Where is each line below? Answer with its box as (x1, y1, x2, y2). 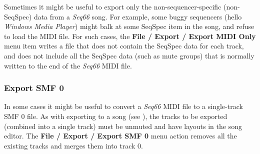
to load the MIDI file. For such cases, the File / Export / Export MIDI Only (4, 30, 256, 41)
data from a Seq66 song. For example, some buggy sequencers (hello (33, 11, 242, 21)
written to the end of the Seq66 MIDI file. (4, 60, 132, 70)
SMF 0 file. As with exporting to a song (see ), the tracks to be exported (4, 110, 227, 121)
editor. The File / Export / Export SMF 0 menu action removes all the (4, 130, 237, 141)
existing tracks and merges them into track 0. (4, 140, 143, 150)
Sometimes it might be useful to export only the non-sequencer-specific (4, 1, 221, 11)
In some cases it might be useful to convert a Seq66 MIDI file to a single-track (4, 101, 243, 111)
